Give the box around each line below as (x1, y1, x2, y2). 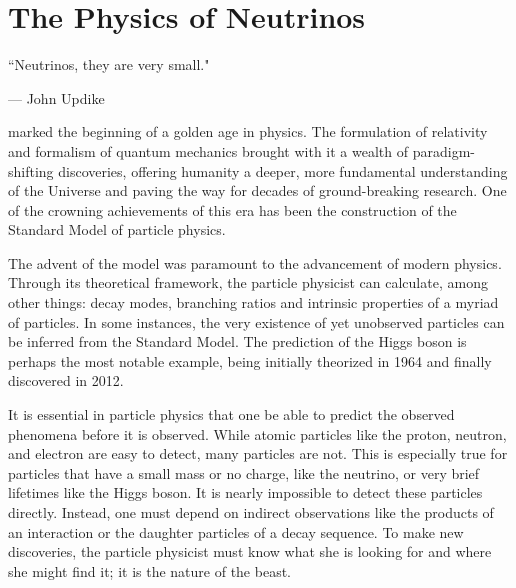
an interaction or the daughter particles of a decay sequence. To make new (8, 521, 464, 542)
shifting (8, 160, 54, 181)
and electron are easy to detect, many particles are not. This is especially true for (8, 443, 508, 464)
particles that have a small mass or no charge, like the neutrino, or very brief (8, 462, 480, 483)
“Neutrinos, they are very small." (8, 54, 210, 75)
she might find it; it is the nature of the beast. (8, 560, 291, 581)
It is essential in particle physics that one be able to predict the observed (8, 404, 455, 425)
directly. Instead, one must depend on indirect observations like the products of (8, 502, 494, 522)
